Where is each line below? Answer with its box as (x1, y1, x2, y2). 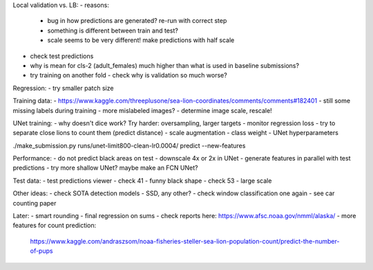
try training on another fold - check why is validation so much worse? (30, 71, 227, 80)
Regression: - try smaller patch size (12, 84, 114, 92)
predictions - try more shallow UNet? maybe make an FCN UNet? (12, 163, 198, 172)
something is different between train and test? (47, 26, 179, 35)
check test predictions (30, 52, 94, 60)
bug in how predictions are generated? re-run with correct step (47, 17, 227, 25)
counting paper (12, 199, 57, 207)
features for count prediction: (12, 222, 97, 230)
